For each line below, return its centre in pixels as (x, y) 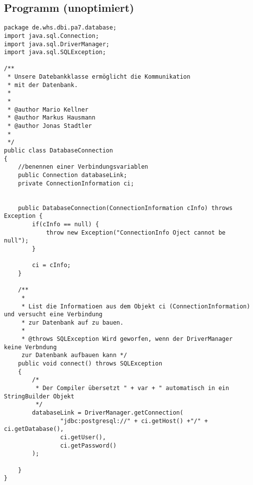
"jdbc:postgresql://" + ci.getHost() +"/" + (134, 421)
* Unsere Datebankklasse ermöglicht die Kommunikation (99, 77)
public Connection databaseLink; (72, 175)
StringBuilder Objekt (39, 396)
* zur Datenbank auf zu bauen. (72, 322)
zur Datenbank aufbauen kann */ (74, 355)
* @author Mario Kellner (48, 109)
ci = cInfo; (52, 265)
